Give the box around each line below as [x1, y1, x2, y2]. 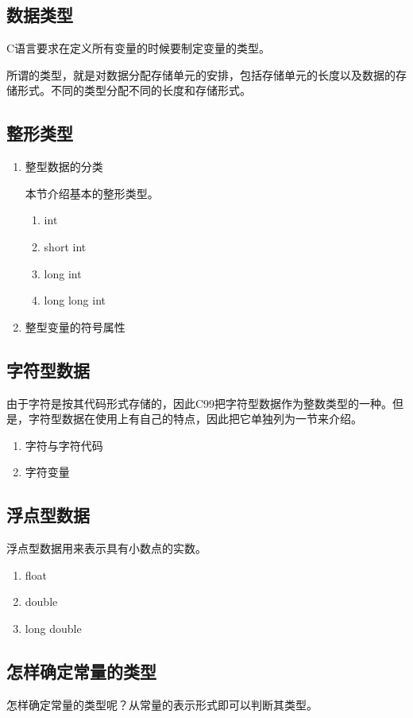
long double [25, 619, 82, 636]
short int [44, 238, 87, 254]
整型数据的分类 [25, 158, 103, 175]
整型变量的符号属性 [25, 318, 125, 335]
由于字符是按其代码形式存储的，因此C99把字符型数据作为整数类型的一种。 [6, 394, 393, 411]
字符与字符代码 [25, 437, 103, 453]
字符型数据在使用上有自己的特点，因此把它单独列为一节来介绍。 [28, 410, 362, 427]
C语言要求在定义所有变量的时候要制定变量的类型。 [6, 40, 271, 56]
